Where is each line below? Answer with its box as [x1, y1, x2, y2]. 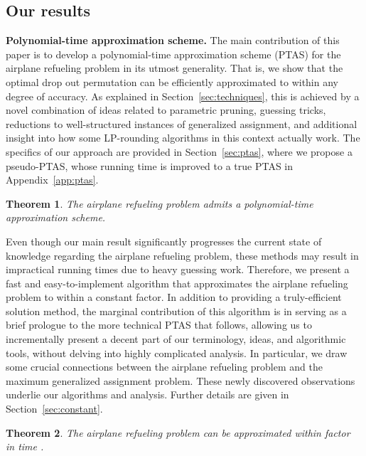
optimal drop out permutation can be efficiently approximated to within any [6, 74, 338, 89]
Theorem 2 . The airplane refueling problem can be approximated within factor [6, 425, 350, 440]
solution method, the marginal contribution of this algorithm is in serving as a [6, 303, 347, 318]
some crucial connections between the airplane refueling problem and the [6, 359, 323, 374]
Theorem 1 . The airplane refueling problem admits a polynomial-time [6, 196, 313, 211]
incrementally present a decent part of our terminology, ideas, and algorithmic [6, 332, 346, 346]
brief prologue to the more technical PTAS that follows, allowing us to [6, 317, 312, 332]
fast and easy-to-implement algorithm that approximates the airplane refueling [6, 275, 348, 290]
